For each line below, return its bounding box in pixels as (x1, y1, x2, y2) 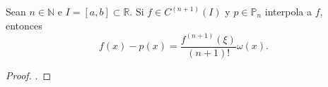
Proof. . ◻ (6, 67, 52, 82)
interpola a (264, 4, 312, 18)
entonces (6, 18, 42, 32)
